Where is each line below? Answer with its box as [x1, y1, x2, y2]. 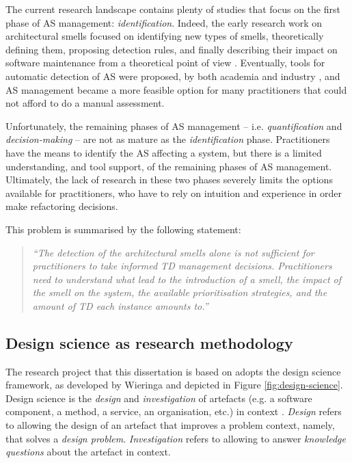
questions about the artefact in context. [5, 445, 171, 459]
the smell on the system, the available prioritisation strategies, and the [32, 285, 327, 300]
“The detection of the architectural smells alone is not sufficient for [32, 245, 314, 259]
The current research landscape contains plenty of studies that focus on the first [5, 2, 340, 16]
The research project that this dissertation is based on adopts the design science [5, 364, 341, 378]
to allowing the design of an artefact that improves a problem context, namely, [5, 418, 335, 432]
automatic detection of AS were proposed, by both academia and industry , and [5, 68, 340, 83]
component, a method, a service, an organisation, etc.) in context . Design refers [5, 404, 342, 419]
